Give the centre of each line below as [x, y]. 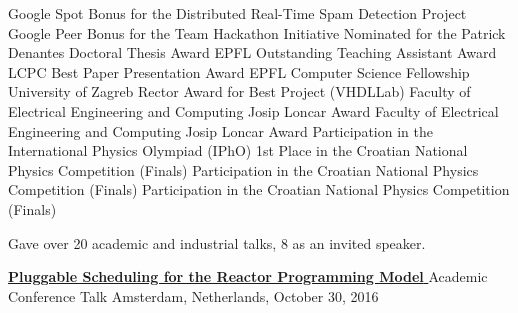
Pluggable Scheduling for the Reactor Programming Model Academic [248, 276]
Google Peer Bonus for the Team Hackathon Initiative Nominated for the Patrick [257, 32]
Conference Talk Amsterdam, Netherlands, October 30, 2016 [193, 295]
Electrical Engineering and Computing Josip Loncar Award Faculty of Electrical [253, 110]
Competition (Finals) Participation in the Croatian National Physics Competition [259, 189]
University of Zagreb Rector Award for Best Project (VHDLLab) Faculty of [239, 91]
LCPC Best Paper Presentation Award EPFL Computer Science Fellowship [239, 71]
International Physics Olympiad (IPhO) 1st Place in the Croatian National [238, 150]
